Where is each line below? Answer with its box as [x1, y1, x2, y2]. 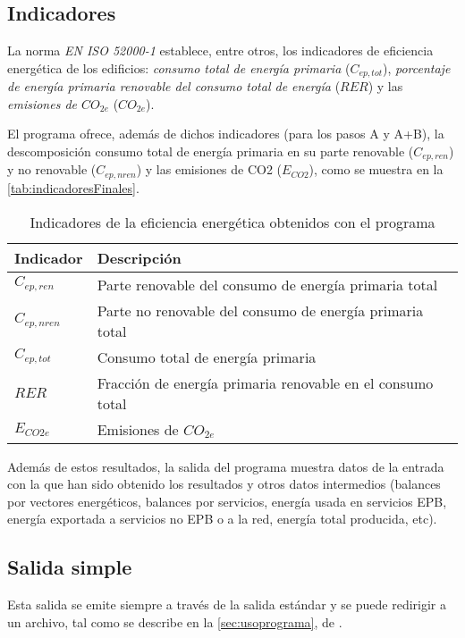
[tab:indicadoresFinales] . [7, 178, 139, 197]
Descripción [97, 247, 182, 268]
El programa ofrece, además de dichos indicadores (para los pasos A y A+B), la [7, 124, 444, 143]
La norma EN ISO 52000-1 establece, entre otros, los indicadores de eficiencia [7, 41, 434, 60]
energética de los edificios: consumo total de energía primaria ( [7, 58, 351, 77]
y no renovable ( [7, 160, 97, 179]
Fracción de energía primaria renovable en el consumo [97, 372, 434, 393]
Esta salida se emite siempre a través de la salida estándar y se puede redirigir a [7, 595, 446, 614]
